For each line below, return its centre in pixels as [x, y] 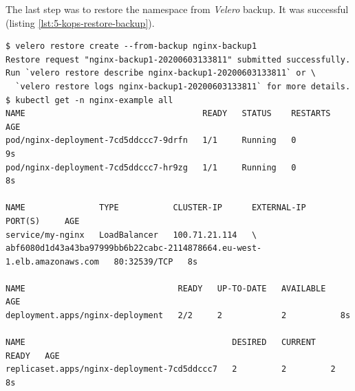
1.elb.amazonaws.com [53, 261]
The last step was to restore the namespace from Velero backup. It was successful [177, 9]
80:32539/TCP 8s [156, 261]
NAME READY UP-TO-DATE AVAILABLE [166, 288]
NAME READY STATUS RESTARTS [168, 114]
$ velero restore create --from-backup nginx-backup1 [131, 46]
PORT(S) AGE [43, 221]
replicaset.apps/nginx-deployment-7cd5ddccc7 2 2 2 [171, 369]
